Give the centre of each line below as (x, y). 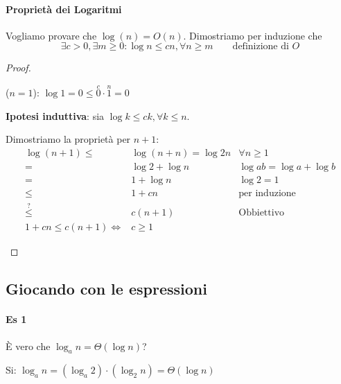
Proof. (18, 68)
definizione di (261, 47)
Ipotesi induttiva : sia (55, 115)
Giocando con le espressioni (106, 289)
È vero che (28, 346)
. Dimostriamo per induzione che (253, 35)
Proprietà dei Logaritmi (64, 9)
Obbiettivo (262, 213)
